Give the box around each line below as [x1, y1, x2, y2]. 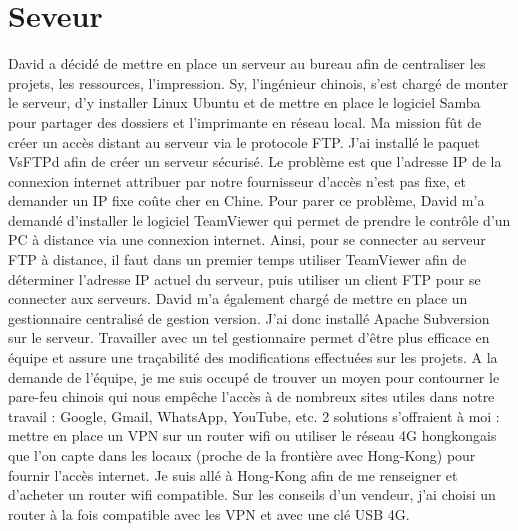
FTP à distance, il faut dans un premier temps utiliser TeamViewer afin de [8, 249, 467, 270]
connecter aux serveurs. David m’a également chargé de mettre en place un [8, 288, 468, 309]
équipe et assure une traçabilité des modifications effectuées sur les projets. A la [8, 347, 498, 368]
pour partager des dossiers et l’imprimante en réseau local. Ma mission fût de [8, 111, 482, 132]
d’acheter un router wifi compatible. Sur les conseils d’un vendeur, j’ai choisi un [8, 484, 496, 505]
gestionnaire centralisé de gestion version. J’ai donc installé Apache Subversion [8, 307, 490, 328]
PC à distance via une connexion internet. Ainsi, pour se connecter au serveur [8, 229, 486, 250]
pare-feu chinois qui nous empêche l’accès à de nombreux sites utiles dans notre [8, 386, 495, 407]
